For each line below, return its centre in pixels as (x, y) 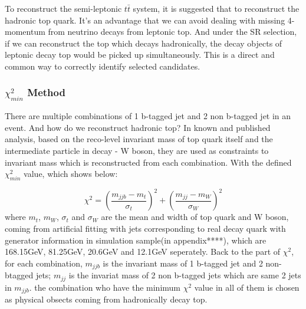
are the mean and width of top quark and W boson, (195, 217)
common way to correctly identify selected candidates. (103, 66)
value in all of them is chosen (247, 287)
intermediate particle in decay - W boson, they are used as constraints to (137, 150)
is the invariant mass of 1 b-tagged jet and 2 (183, 263)
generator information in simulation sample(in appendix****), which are (136, 240)
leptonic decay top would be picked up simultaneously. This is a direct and (140, 55)
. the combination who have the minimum (105, 287)
